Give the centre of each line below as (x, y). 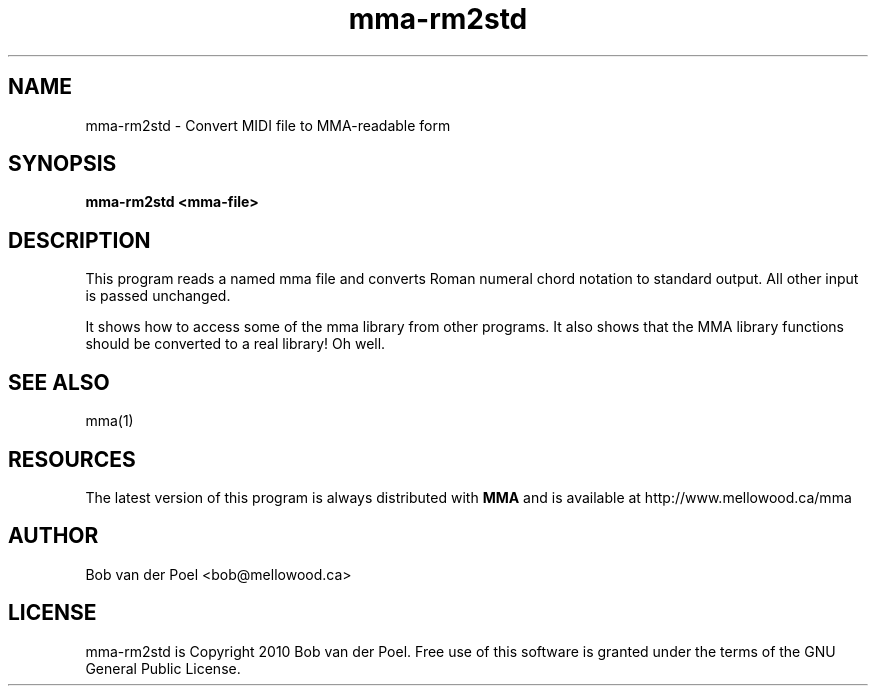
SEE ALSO (59, 382)
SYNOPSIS (62, 164)
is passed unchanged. (158, 296)
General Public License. (163, 668)
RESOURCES (72, 459)
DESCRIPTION (79, 240)
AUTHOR (53, 536)
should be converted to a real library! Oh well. (235, 344)
